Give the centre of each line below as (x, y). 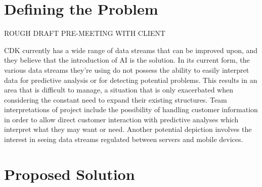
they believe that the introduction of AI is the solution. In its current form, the (127, 60)
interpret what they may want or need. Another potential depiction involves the (128, 129)
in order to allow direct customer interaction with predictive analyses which (121, 119)
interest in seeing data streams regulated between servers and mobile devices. (124, 139)
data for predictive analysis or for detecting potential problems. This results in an (131, 80)
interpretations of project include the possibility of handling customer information (131, 109)
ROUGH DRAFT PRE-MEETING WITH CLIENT (85, 33)
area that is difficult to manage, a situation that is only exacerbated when (119, 90)
